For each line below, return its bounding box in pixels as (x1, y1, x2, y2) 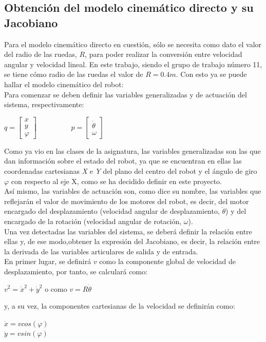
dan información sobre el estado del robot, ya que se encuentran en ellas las (4, 155, 242, 166)
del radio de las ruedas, (4, 49, 77, 59)
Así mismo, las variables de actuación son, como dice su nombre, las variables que (4, 186, 261, 196)
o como (45, 283, 67, 294)
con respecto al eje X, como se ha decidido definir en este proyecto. (11, 175, 222, 186)
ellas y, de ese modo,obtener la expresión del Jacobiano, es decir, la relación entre (4, 236, 260, 247)
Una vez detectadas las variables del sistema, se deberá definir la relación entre (4, 226, 252, 236)
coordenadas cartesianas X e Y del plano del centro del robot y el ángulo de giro (4, 166, 257, 176)
